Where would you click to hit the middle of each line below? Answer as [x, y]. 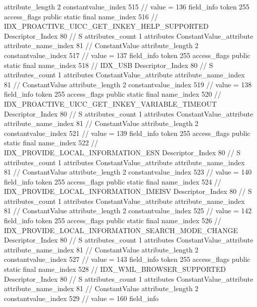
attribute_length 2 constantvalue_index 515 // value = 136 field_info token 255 [127, 6]
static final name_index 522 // [51, 143]
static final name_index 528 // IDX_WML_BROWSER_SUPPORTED [115, 269]
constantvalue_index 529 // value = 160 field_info [81, 298]
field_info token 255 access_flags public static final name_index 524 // [113, 181]
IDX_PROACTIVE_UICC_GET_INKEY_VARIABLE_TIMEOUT [110, 103]
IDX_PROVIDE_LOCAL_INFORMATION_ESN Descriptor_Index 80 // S [122, 152]
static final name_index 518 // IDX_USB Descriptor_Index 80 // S [108, 65]
